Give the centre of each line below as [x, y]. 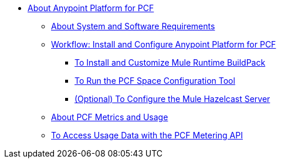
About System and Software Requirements [133, 26]
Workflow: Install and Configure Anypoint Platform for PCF [164, 44]
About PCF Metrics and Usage [110, 117]
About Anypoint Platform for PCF [91, 8]
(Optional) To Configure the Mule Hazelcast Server [172, 99]
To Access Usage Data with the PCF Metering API [147, 135]
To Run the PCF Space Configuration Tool [155, 81]
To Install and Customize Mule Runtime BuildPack [170, 62]
